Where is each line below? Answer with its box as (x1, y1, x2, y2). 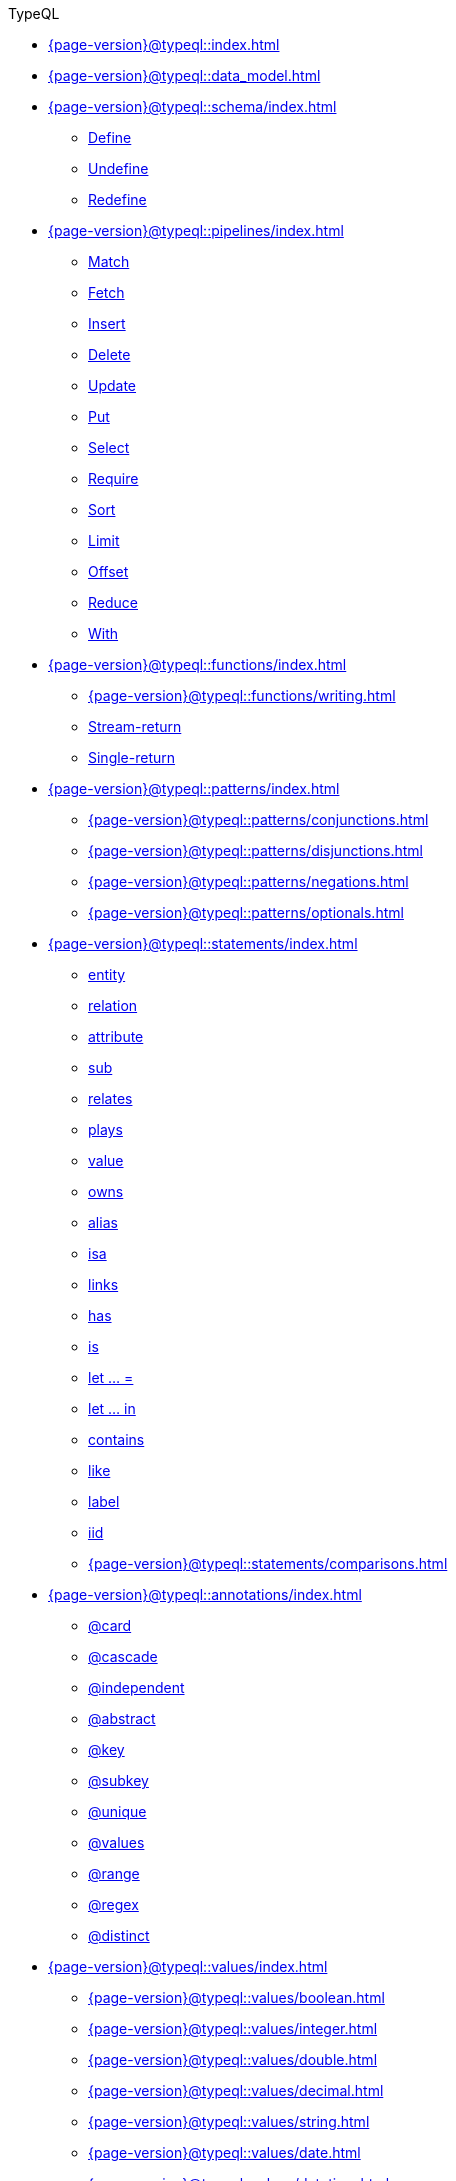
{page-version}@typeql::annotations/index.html (48, 1586, 362, 1603)
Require (88, 470, 139, 487)
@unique (88, 1803, 147, 1820)
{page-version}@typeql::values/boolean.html (88, 1989, 385, 2006)
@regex (88, 1896, 139, 1913)
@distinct (88, 1927, 150, 1944)
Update (88, 377, 137, 394)
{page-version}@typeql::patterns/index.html (48, 780, 340, 797)
